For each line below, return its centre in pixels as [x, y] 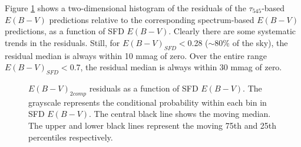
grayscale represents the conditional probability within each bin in [148, 102]
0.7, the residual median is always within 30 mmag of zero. [176, 67]
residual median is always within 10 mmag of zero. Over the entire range [136, 55]
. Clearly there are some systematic [232, 31]
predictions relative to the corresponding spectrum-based [152, 19]
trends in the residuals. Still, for [62, 42]
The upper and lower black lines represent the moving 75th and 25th [153, 125]
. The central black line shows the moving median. [180, 114]
